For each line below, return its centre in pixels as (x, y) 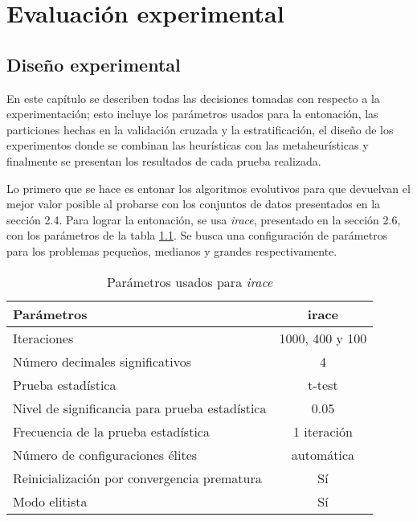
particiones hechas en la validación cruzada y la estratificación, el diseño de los (200, 129)
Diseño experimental (94, 64)
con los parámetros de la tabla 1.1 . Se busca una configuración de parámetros (197, 235)
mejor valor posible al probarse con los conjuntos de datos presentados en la (194, 204)
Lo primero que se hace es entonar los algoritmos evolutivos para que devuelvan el (208, 188)
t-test (323, 384)
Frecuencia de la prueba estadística (111, 431)
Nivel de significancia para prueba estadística (140, 408)
